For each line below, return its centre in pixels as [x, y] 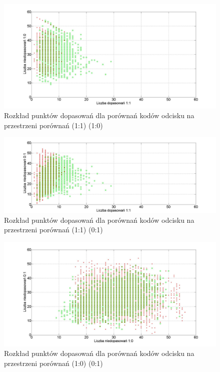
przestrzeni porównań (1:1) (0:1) [53, 230]
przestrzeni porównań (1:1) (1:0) [53, 125]
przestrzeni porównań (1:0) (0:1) [53, 363]
